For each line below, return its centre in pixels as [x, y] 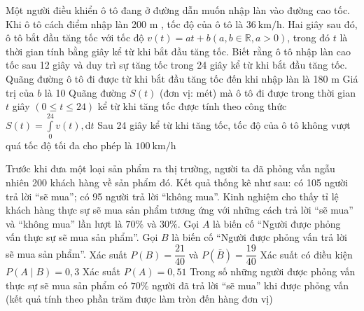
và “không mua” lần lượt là [64, 223]
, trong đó [308, 37]
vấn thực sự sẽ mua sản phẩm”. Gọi [82, 237]
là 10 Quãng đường [85, 92]
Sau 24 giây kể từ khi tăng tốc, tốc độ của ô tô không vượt [224, 124]
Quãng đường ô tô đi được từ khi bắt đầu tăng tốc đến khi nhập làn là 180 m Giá [182, 78]
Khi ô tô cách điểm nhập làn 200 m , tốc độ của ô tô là [125, 23]
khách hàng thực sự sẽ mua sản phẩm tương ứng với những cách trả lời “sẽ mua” [180, 210]
